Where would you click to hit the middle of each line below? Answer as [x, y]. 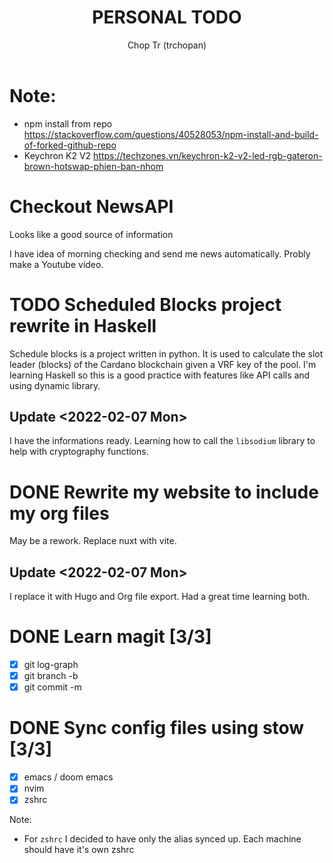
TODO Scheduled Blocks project [145, 304]
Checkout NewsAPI [91, 206]
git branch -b [51, 676]
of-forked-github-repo [70, 145]
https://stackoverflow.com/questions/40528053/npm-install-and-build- [171, 134]
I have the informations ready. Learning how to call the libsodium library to [162, 441]
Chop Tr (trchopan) [167, 45]
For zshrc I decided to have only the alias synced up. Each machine [162, 839]
